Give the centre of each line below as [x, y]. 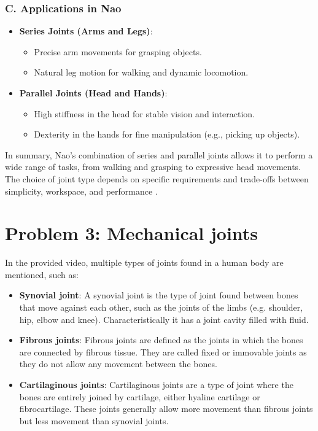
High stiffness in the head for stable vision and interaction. [145, 113]
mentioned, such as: [42, 274]
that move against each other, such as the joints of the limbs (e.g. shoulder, [161, 307]
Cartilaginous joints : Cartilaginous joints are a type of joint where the [156, 385]
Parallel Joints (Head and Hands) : [93, 93]
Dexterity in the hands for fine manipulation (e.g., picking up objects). [167, 134]
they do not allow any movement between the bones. [118, 364]
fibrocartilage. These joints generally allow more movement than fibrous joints [166, 409]
